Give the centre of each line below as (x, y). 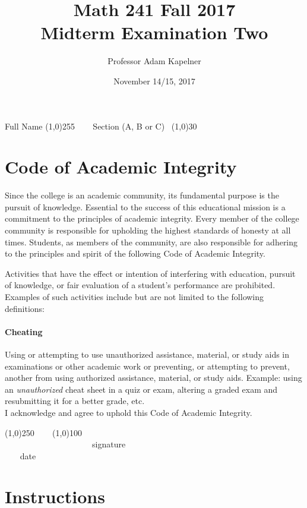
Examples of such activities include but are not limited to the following (134, 296)
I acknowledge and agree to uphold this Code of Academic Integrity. (129, 412)
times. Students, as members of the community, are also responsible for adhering (151, 242)
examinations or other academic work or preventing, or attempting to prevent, (147, 366)
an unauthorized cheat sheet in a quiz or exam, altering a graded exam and (141, 389)
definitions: (25, 308)
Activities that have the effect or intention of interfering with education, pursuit (150, 273)
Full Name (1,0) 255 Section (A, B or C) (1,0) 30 (101, 126)
